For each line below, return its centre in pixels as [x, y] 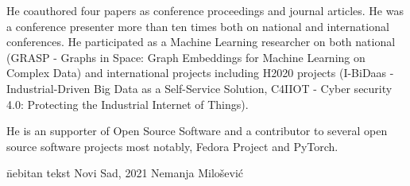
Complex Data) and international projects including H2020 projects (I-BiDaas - [200, 73]
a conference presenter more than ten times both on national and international [198, 26]
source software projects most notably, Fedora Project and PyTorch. [172, 146]
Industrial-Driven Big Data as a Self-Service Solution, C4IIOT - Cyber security [199, 88]
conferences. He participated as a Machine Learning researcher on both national [201, 42]
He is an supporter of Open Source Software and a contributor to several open [197, 131]
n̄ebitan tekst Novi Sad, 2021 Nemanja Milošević [125, 173]
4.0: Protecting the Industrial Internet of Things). [128, 104]
